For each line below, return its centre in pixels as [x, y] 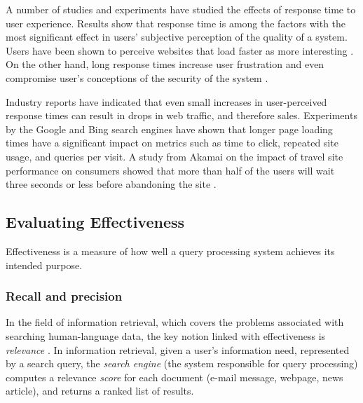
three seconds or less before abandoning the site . [111, 184]
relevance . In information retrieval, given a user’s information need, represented [178, 349]
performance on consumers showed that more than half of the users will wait [170, 170]
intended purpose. [44, 265]
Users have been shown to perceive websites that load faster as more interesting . [180, 50]
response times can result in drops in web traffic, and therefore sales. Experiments [181, 115]
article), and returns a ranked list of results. [100, 391]
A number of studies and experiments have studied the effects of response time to [181, 9]
